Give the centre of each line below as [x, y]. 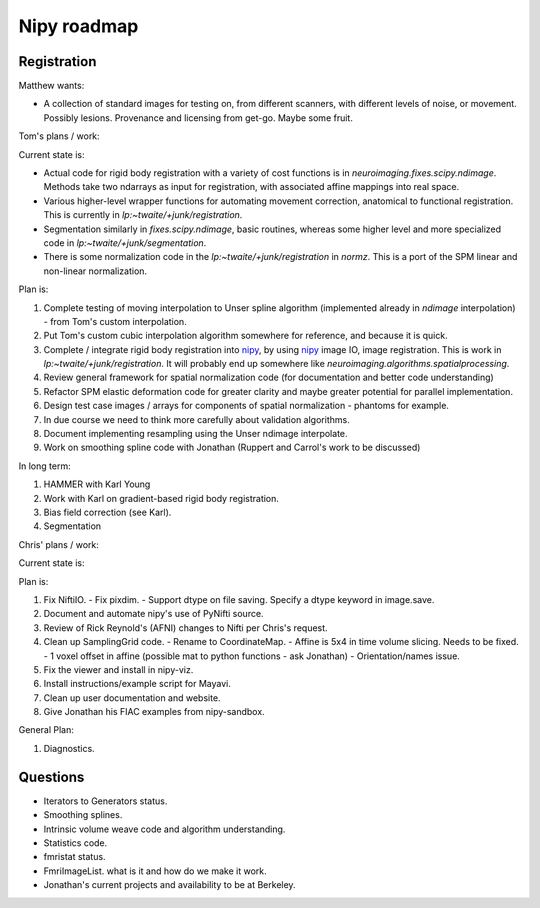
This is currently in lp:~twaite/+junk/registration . [143, 215]
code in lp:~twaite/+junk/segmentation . [125, 242]
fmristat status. [74, 857]
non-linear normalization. [95, 271]
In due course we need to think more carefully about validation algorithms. [196, 419]
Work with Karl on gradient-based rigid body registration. [161, 498]
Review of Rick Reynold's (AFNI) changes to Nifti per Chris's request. [186, 627]
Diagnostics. [69, 748]
